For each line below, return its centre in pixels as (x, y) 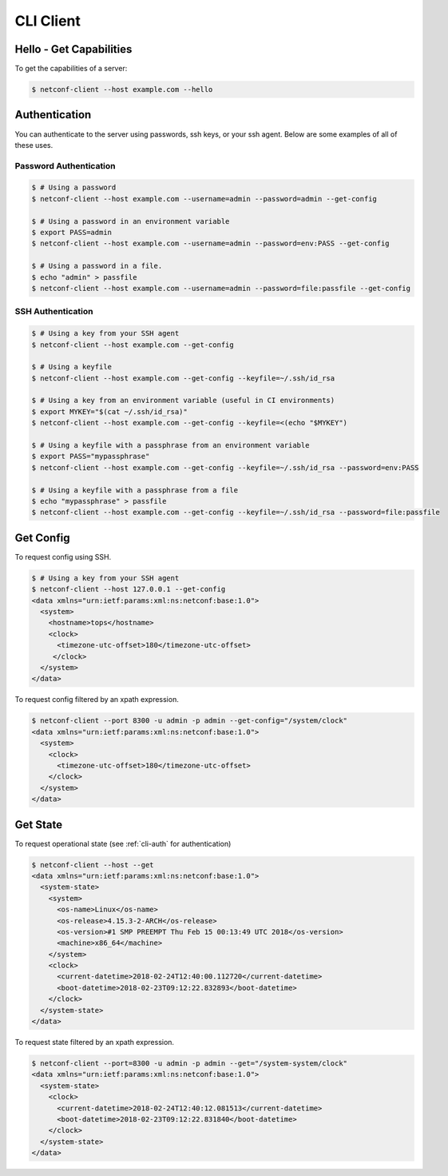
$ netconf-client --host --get (93, 865)
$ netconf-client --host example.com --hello (122, 90)
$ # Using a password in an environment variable (131, 221)
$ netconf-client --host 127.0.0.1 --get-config (129, 589)
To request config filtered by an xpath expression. (97, 700)
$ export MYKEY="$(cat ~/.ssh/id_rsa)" (109, 411)
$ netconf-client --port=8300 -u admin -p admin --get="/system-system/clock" (189, 1064)
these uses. (34, 145)
